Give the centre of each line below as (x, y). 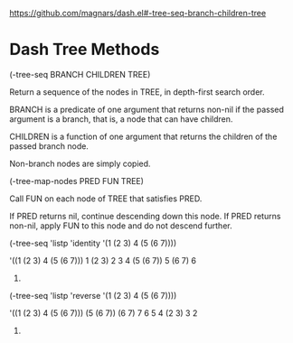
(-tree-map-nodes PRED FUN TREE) (77, 181)
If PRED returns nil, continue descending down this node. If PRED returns (145, 216)
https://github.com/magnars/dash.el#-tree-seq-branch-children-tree (138, 13)
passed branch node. (49, 146)
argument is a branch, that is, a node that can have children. (121, 119)
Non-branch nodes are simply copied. (80, 163)
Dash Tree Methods (85, 50)
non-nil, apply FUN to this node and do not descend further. (121, 226)
